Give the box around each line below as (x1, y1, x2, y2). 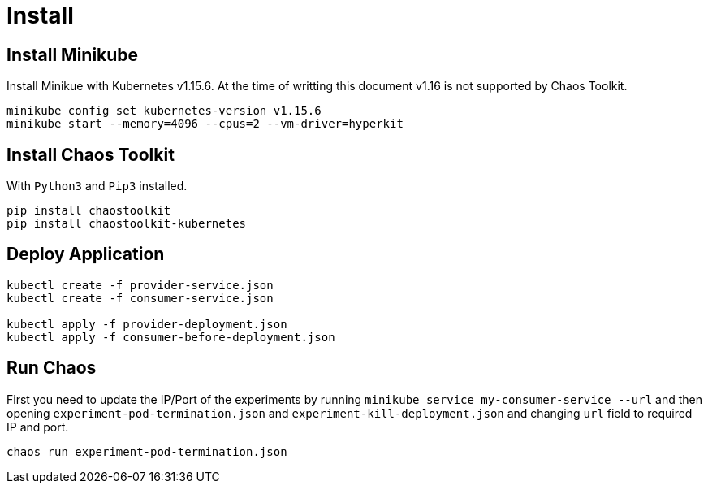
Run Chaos (6, 358, 97, 379)
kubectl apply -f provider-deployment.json (6, 317, 287, 331)
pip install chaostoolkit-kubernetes (6, 217, 247, 231)
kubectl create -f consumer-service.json (6, 291, 274, 305)
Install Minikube (6, 44, 139, 65)
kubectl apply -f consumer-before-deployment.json (6, 330, 335, 344)
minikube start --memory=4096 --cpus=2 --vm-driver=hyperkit (6, 117, 404, 131)
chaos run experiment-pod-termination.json (6, 444, 287, 458)
